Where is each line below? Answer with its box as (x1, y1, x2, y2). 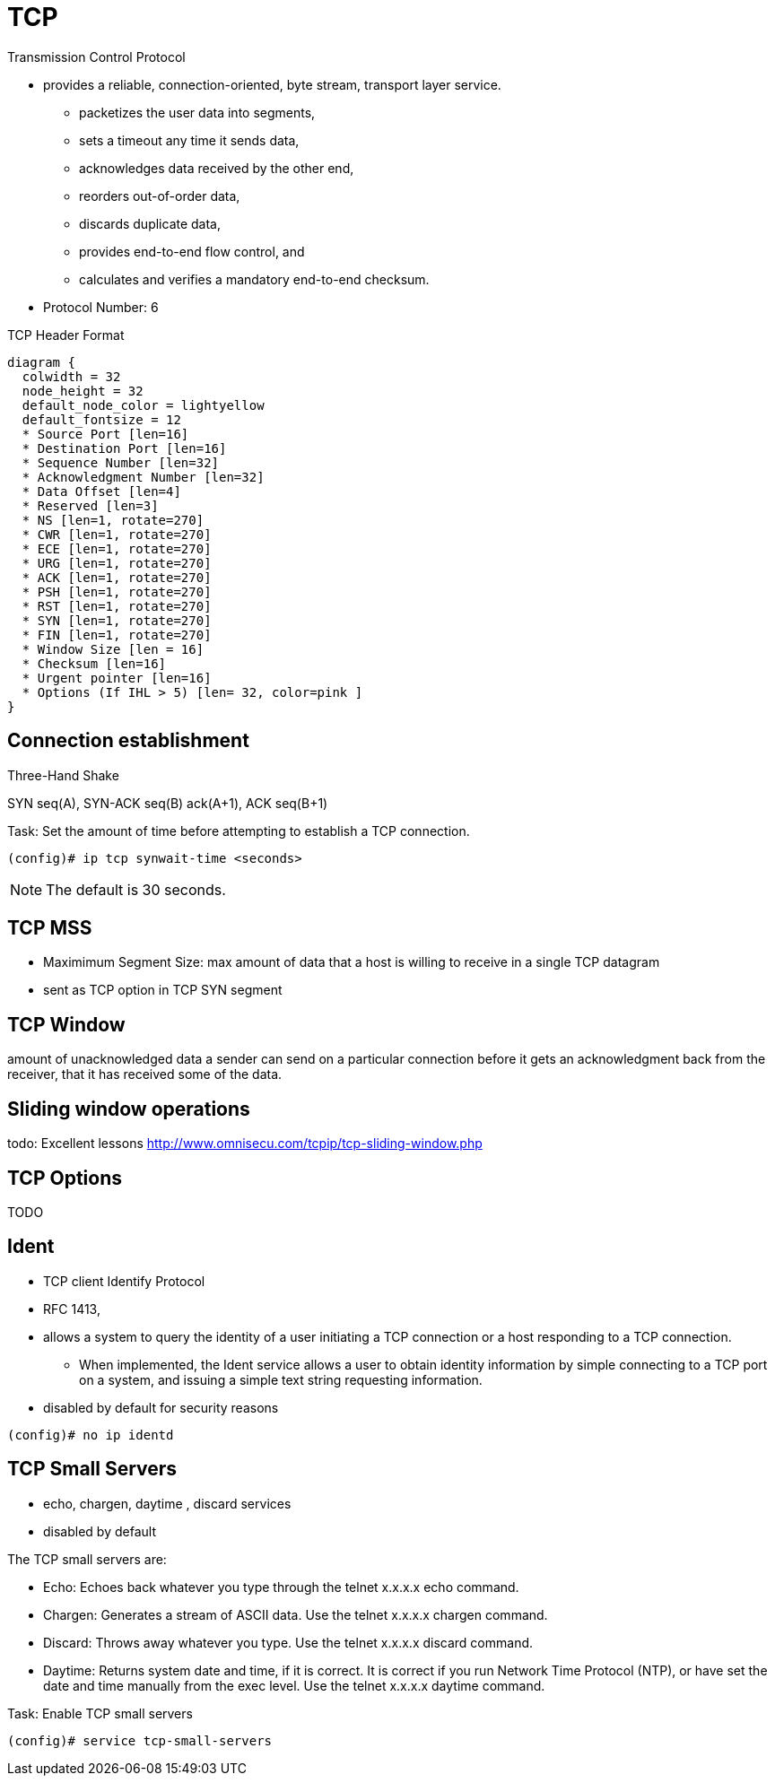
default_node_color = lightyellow (22, 397, 265, 413)
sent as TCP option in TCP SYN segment (43, 982, 283, 998)
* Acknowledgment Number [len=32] (22, 469, 265, 484)
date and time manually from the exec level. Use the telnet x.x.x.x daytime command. (43, 1677, 545, 1693)
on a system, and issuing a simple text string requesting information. (79, 1371, 483, 1387)
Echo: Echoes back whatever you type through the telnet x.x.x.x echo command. (43, 1579, 519, 1595)
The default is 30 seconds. (46, 880, 226, 899)
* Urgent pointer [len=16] (22, 670, 212, 685)
